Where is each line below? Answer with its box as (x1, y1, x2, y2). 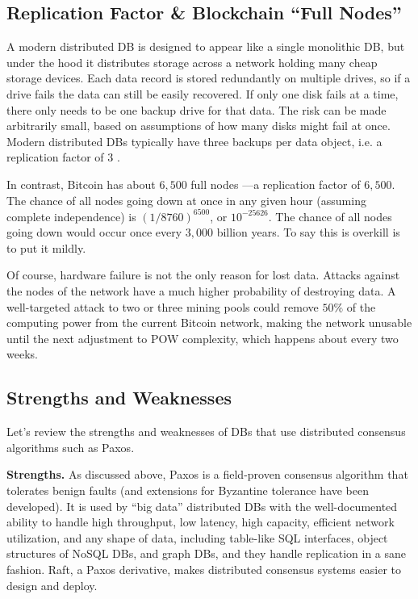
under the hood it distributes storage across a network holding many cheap (6, 53, 378, 70)
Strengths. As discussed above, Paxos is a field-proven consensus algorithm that (6, 466, 408, 483)
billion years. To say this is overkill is (216, 224, 400, 241)
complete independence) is (6, 207, 136, 224)
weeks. (6, 346, 38, 362)
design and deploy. (6, 576, 98, 593)
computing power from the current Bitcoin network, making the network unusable (6, 314, 412, 331)
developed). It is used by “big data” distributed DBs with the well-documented (6, 497, 398, 514)
